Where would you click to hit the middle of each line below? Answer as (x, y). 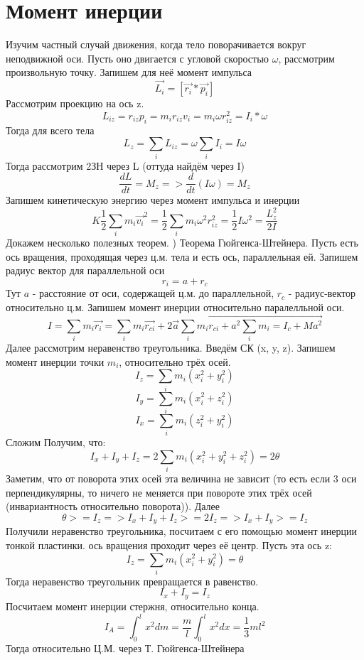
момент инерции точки (55, 361)
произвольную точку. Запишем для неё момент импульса (129, 72)
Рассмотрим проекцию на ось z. (75, 103)
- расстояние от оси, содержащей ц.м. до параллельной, (153, 293)
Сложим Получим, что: (56, 442)
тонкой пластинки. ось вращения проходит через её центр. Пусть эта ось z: (169, 545)
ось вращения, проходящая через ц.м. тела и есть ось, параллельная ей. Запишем (182, 256)
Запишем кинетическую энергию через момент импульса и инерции (153, 200)
